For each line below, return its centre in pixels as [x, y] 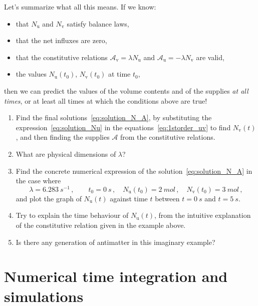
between [167, 198]
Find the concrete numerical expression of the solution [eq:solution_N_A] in [134, 171]
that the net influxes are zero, [61, 40]
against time [129, 198]
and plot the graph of [49, 198]
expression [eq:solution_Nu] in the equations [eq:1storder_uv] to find [123, 127]
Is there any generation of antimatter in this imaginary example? [115, 242]
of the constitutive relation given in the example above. [101, 225]
